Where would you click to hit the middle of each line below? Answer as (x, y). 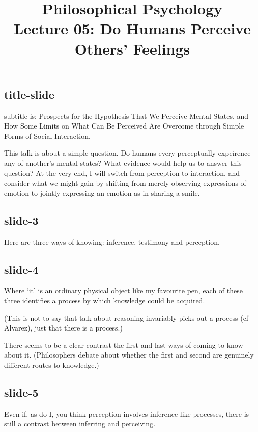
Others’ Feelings (132, 48)
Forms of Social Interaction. (47, 135)
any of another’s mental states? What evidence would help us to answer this (123, 162)
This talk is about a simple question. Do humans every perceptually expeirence (127, 153)
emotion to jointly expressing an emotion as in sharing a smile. (102, 193)
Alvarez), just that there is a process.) (63, 328)
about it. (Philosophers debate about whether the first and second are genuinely (129, 355)
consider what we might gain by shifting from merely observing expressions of (125, 183)
